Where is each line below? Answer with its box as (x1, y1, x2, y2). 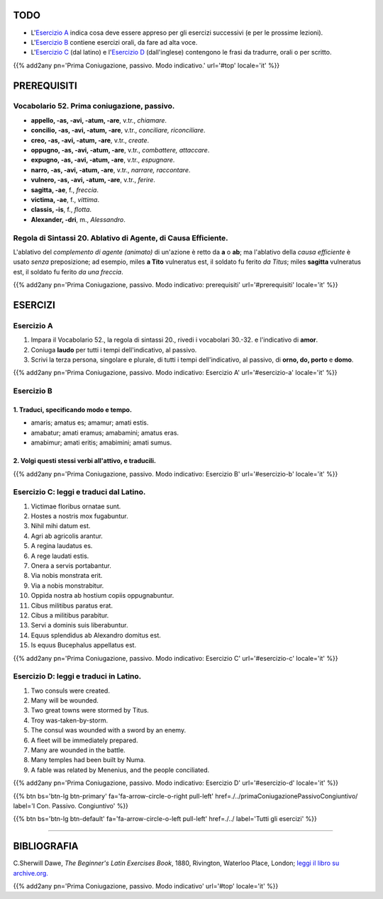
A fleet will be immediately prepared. (30, 736, 138, 744)
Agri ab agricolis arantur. (30, 532, 103, 540)
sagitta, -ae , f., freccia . (30, 185, 99, 194)
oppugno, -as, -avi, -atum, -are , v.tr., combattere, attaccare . (30, 146, 210, 155)
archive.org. (13, 869, 49, 877)
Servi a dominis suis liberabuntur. (30, 621, 128, 630)
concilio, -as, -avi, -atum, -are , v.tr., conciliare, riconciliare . (30, 126, 206, 135)
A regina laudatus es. (30, 542, 93, 550)
